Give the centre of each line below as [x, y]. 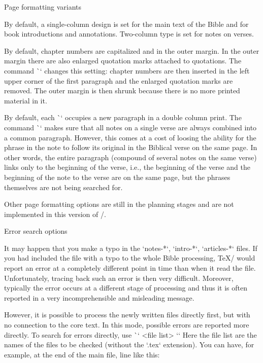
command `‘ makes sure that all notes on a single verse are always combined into [130, 127]
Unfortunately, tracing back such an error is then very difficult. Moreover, [119, 278]
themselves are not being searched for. [63, 187]
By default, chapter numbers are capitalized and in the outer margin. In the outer [132, 50]
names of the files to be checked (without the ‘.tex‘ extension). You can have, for [129, 344]
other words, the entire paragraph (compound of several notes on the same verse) [130, 157]
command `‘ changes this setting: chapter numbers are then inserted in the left [127, 70]
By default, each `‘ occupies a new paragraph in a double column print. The [123, 117]
